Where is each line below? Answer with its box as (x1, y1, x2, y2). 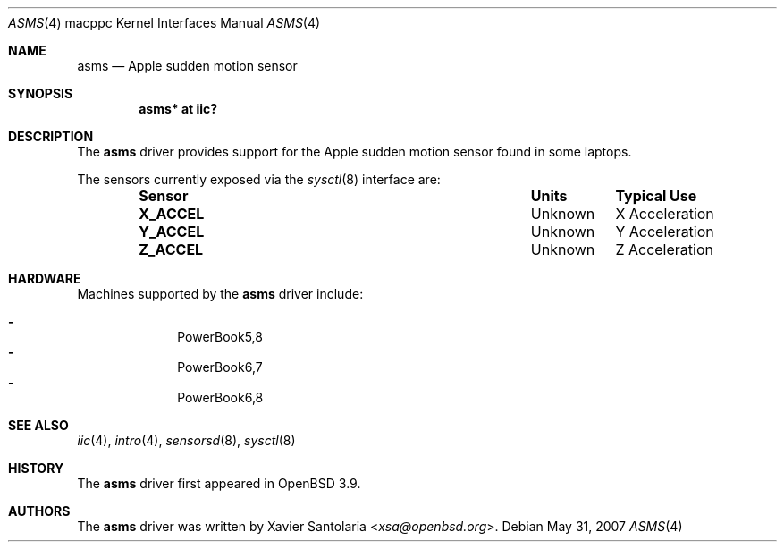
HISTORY (8, 460, 64, 476)
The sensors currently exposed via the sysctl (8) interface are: (77, 172, 441, 187)
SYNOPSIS (8, 86, 73, 101)
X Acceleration (615, 205, 714, 223)
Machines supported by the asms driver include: (77, 286, 364, 301)
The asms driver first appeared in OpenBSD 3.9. (77, 476, 361, 491)
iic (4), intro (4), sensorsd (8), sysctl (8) (77, 433, 296, 448)
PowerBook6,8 (177, 390, 264, 405)
